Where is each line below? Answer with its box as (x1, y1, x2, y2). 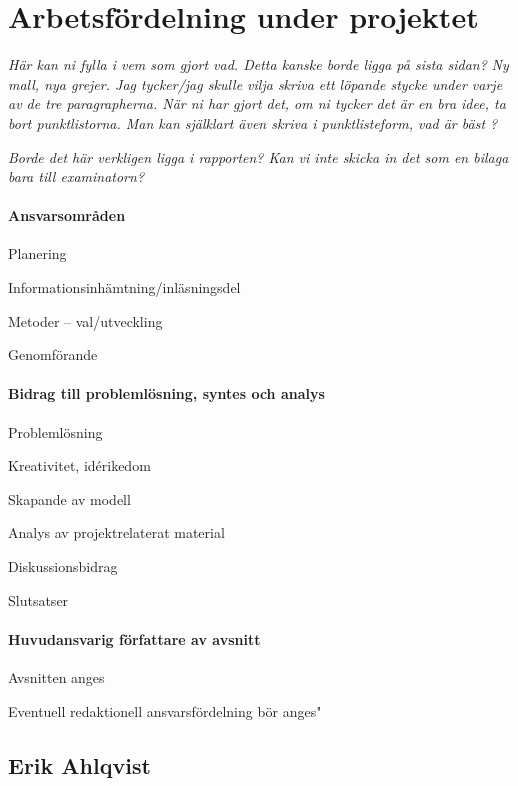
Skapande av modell (8, 488, 131, 509)
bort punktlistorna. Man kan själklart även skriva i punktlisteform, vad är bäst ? (8, 112, 498, 133)
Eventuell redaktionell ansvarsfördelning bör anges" (8, 700, 322, 721)
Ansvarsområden (8, 205, 126, 226)
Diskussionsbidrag (8, 556, 118, 577)
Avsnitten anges (8, 667, 105, 688)
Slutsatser (8, 589, 69, 610)
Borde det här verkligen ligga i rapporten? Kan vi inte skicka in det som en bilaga (8, 146, 509, 167)
